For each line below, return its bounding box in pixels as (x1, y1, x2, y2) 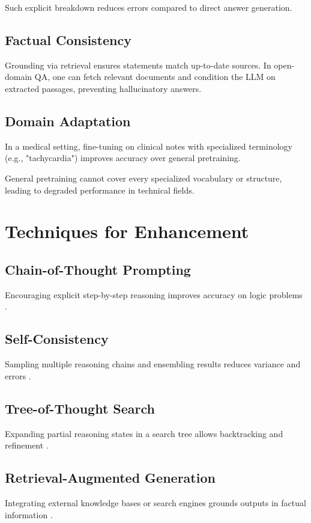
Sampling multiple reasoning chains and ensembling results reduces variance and (5, 358, 301, 370)
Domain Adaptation (5, 111, 131, 130)
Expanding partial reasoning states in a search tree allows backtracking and (5, 427, 283, 439)
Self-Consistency (5, 329, 109, 348)
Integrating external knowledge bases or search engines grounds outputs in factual (5, 496, 306, 509)
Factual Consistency (5, 30, 132, 49)
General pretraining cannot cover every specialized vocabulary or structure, (5, 171, 282, 184)
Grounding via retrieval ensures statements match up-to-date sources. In (5, 58, 271, 71)
